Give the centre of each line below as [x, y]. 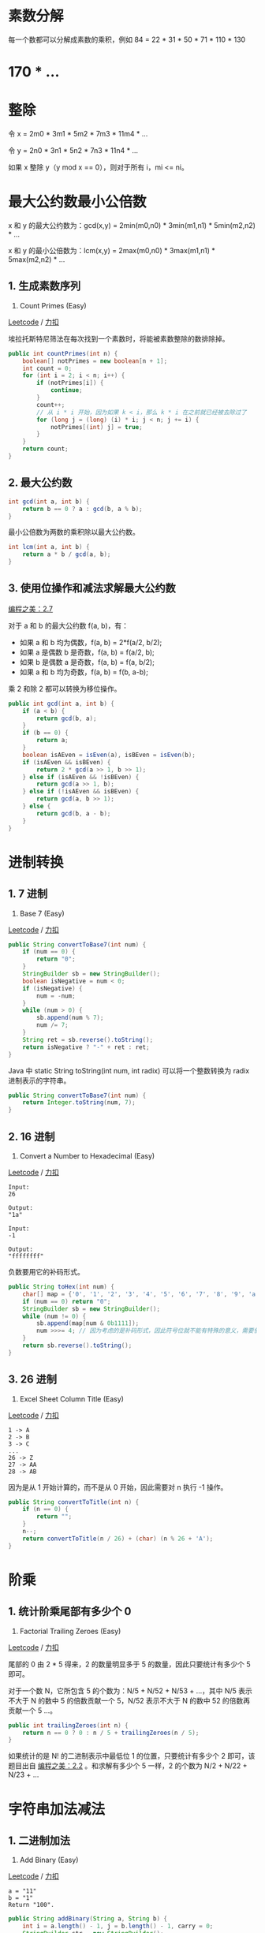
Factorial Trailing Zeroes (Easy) [70, 1631]
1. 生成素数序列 [45, 286]
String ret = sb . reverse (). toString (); [88, 1039]
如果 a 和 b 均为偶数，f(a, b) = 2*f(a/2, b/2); [91, 642]
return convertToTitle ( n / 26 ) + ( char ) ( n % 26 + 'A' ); [118, 1539]
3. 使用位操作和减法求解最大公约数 [92, 588]
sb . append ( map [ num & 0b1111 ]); [88, 1323]
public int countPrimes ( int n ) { [63, 353]
